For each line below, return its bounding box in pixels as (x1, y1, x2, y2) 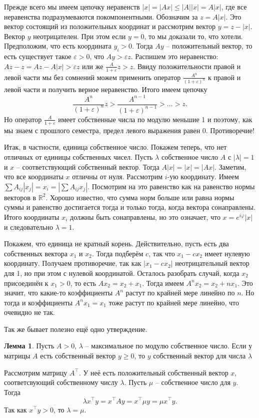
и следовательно (4, 221, 53, 232)
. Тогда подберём (91, 248, 143, 258)
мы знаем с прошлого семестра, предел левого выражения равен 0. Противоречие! (4, 125, 254, 135)
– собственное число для (155, 377, 230, 387)
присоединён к (4, 277, 48, 288)
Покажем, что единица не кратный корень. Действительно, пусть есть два (4, 238, 229, 249)
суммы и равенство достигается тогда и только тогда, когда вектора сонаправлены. (4, 202, 255, 212)
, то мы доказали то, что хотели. (144, 31, 243, 41)
